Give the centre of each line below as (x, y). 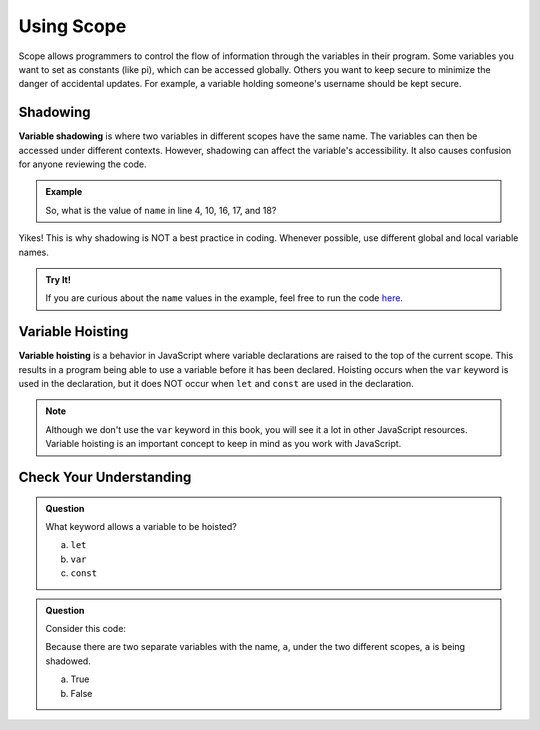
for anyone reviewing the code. (82, 164)
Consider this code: (86, 628)
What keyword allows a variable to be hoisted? (141, 527)
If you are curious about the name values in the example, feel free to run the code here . (224, 298)
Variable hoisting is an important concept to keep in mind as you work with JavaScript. (223, 444)
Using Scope (72, 26)
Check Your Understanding (105, 477)
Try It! (58, 279)
